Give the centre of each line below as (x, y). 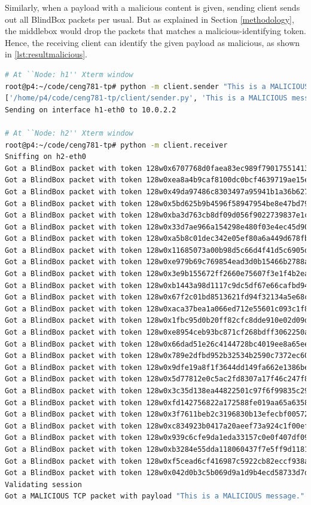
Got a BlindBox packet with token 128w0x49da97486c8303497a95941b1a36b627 (157, 192)
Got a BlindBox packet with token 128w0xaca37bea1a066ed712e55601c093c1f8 (157, 309)
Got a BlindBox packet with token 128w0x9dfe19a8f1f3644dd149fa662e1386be (157, 367)
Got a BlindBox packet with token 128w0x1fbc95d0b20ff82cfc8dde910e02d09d (157, 321)
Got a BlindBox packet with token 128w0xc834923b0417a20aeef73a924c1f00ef (157, 426)
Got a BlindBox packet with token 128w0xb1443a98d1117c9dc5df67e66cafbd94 (157, 285)
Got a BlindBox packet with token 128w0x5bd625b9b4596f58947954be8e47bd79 (157, 203)
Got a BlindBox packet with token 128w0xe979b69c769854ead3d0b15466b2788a (157, 262)
